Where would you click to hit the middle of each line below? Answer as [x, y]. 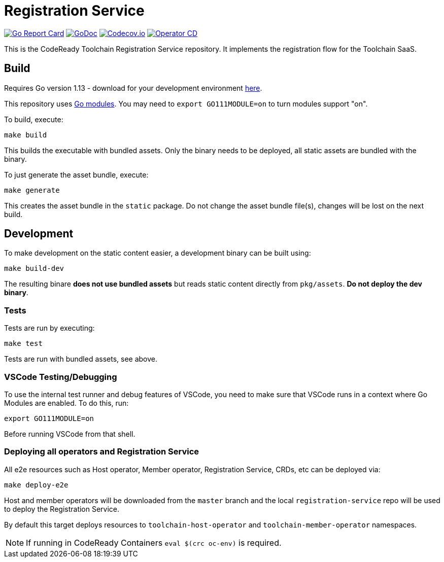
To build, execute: [34, 119]
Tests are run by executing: [49, 328]
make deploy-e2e [36, 485]
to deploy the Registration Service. [62, 509]
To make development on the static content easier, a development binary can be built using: [158, 253]
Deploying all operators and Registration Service [102, 452]
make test [23, 344]
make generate [32, 190]
